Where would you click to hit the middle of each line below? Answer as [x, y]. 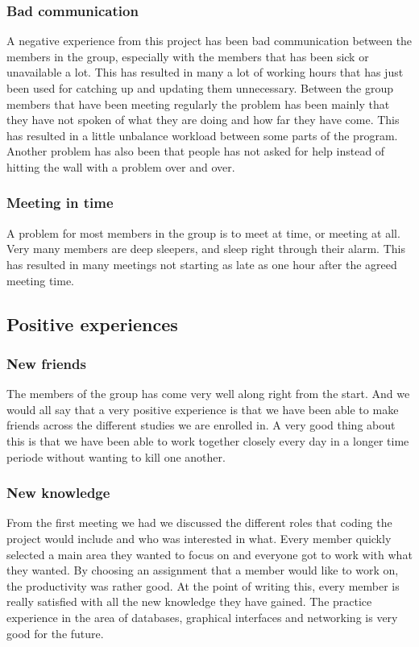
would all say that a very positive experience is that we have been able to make [203, 409]
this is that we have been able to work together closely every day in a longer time [208, 440]
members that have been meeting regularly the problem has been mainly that [198, 104]
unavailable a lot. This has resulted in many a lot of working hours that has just [205, 72]
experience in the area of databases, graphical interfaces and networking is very [202, 617]
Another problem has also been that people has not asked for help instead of [196, 151]
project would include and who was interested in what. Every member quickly [199, 538]
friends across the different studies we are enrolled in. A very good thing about [201, 425]
